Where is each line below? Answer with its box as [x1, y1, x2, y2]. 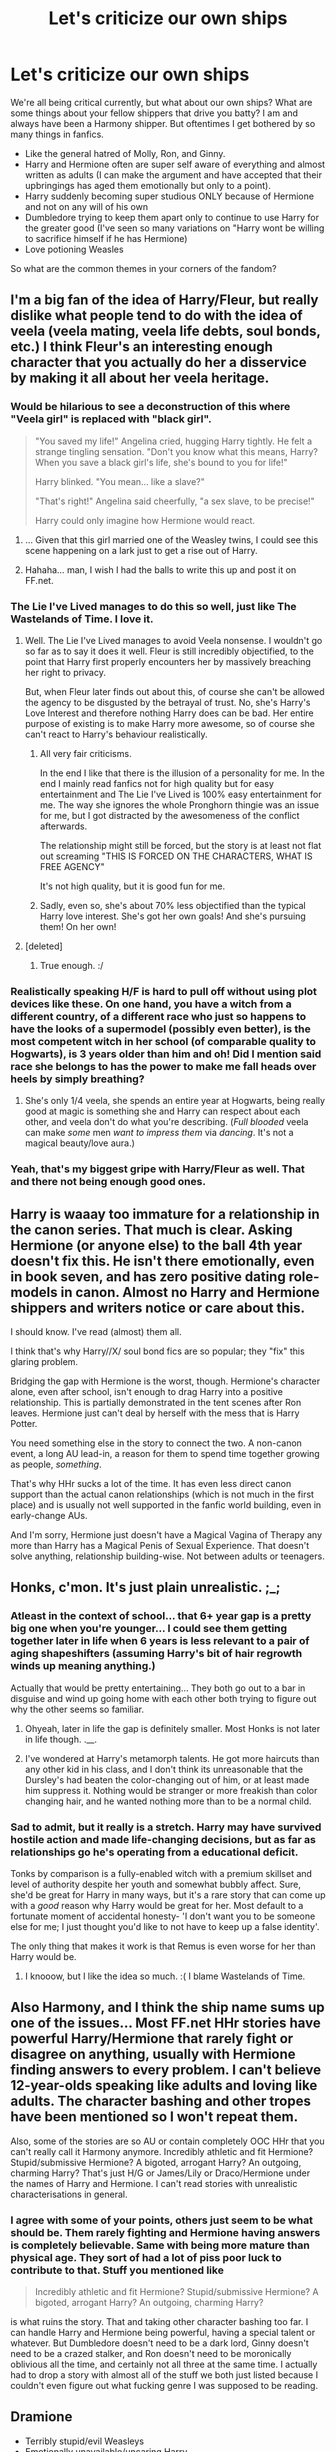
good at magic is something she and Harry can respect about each [24, 1105, 301, 1117]
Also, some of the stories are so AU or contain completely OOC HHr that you [10, 2135, 325, 2147]
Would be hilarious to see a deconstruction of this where [10, 400, 291, 414]
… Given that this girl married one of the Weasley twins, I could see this [24, 533, 319, 546]
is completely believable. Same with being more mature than [10, 2238, 310, 2252]
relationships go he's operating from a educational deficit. [10, 1845, 299, 1859]
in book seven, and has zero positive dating [10, 1268, 287, 1285]
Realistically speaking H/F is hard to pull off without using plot [10, 984, 318, 998]
